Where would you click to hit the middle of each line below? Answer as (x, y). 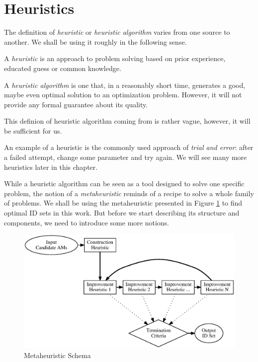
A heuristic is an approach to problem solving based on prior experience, (115, 58)
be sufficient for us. (33, 130)
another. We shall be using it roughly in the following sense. (95, 41)
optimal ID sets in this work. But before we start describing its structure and (122, 213)
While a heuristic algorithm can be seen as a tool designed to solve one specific (124, 183)
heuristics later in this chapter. (51, 167)
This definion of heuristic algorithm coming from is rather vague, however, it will (127, 121)
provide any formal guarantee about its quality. (76, 104)
